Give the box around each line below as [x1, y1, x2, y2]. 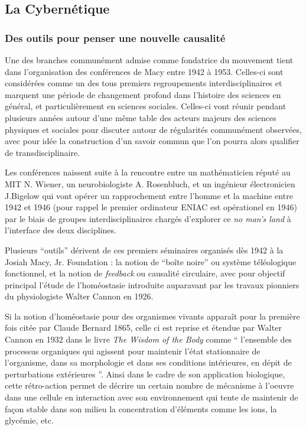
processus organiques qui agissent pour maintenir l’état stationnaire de [5, 344, 261, 357]
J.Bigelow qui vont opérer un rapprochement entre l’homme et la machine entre [5, 189, 293, 201]
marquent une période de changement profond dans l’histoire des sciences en [5, 88, 281, 100]
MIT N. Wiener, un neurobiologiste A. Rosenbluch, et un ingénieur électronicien [5, 177, 295, 190]
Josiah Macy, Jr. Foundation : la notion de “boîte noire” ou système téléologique [5, 255, 297, 268]
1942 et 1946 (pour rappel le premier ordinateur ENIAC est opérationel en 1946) [5, 201, 297, 213]
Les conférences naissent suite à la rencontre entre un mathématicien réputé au [5, 166, 291, 178]
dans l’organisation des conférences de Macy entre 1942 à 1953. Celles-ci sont [5, 65, 284, 77]
